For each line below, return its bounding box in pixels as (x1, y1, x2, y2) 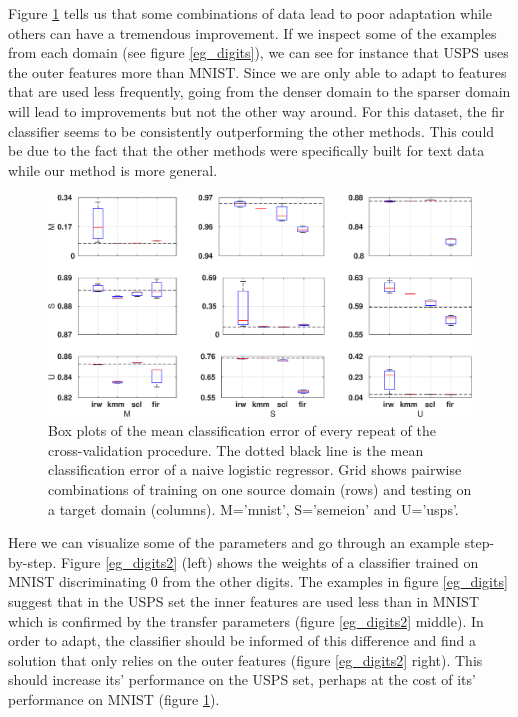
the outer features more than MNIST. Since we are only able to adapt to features (8, 61, 507, 82)
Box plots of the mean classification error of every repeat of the (48, 420, 436, 441)
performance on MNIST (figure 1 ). (8, 689, 220, 709)
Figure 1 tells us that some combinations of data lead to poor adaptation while (8, 3, 492, 23)
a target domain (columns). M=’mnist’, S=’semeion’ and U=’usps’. (48, 498, 459, 519)
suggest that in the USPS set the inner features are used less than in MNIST (8, 591, 480, 612)
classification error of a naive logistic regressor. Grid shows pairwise (48, 459, 462, 480)
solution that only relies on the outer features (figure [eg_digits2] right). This (8, 649, 483, 670)
